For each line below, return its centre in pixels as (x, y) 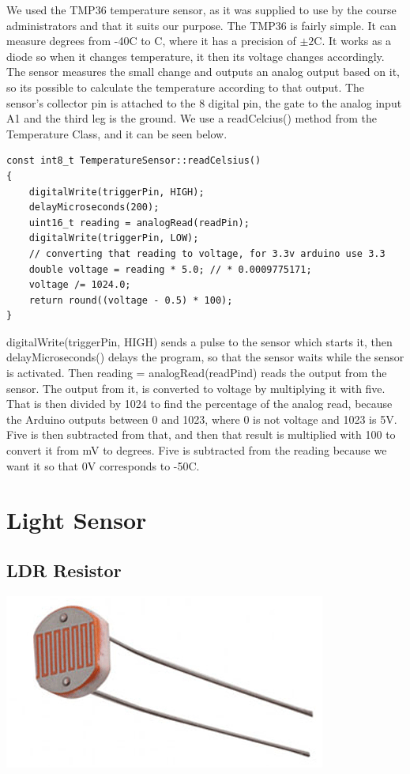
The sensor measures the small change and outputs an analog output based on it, (203, 72)
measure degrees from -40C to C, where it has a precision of (151, 41)
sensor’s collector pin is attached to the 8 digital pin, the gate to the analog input (204, 102)
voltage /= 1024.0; (80, 285)
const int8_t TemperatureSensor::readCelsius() (134, 161)
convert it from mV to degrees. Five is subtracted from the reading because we (197, 450)
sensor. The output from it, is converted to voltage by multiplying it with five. (196, 388)
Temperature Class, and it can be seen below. (117, 133)
